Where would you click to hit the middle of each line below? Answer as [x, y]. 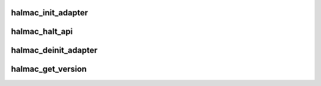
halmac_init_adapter [50, 13]
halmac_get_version [49, 69]
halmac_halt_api [42, 32]
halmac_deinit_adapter [54, 50]
